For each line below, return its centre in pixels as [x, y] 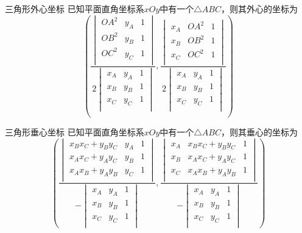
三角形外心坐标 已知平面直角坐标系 [75, 9]
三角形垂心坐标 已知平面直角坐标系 [75, 131]
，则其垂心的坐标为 [259, 131]
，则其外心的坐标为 [259, 9]
